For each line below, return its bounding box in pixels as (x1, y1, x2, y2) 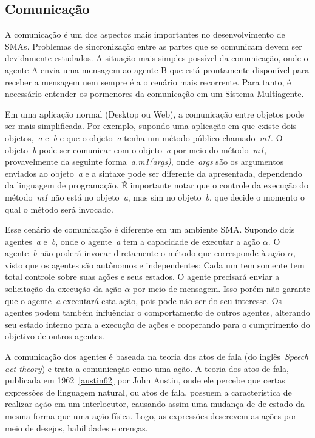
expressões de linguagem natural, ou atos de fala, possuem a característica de (5, 385, 292, 398)
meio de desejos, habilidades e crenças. (5, 421, 148, 434)
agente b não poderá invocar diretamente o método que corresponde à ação (5, 247, 285, 259)
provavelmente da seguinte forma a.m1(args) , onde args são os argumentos (5, 155, 284, 168)
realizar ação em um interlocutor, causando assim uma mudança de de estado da (5, 397, 305, 410)
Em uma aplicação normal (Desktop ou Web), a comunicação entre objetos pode (5, 107, 304, 120)
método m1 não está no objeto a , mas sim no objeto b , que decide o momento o (5, 190, 305, 203)
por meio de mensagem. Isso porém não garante (132, 282, 310, 295)
